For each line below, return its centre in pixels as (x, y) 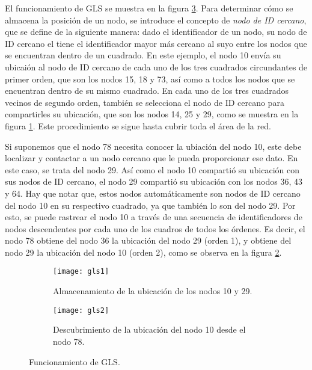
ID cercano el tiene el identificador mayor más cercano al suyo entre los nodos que (156, 43)
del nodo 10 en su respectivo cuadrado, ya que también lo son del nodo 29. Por (150, 205)
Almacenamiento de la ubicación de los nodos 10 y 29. (153, 291)
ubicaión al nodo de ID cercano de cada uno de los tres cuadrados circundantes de (156, 66)
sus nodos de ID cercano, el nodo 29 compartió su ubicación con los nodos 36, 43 (154, 181)
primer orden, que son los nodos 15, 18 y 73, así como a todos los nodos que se (150, 79)
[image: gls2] (81, 310)
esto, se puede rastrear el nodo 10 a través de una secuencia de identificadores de (154, 217)
